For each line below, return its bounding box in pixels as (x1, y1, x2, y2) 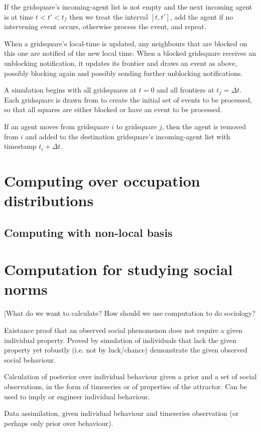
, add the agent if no (170, 11, 233, 22)
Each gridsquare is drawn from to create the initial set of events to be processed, (4, 94, 252, 105)
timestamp (4, 141, 37, 151)
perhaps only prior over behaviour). (4, 417, 113, 428)
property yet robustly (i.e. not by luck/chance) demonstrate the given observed (4, 344, 247, 355)
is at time (4, 11, 34, 22)
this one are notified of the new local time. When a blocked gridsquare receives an (4, 48, 256, 58)
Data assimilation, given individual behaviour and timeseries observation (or (4, 408, 239, 418)
